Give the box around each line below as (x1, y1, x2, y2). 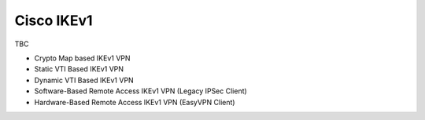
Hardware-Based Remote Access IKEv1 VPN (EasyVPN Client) (34, 97, 235, 107)
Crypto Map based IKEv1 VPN (34, 53, 131, 63)
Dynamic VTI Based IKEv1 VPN (34, 75, 134, 85)
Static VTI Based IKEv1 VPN (34, 64, 124, 74)
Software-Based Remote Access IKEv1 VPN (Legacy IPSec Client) (34, 86, 247, 96)
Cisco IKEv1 (14, 12, 94, 29)
